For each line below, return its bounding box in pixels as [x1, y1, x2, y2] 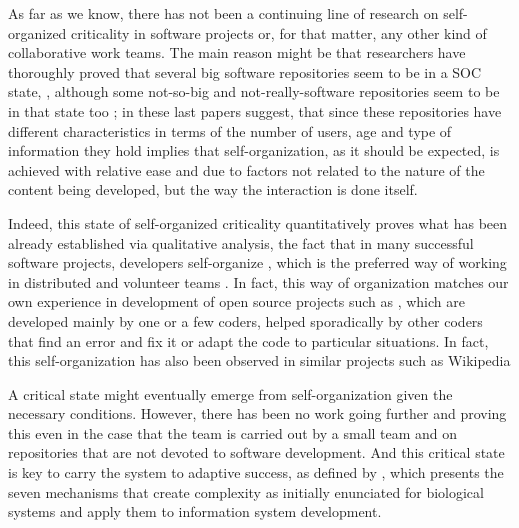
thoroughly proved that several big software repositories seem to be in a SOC [8, 61, 482, 82]
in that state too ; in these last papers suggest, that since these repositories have [8, 100, 502, 121]
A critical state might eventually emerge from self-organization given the [8, 383, 453, 404]
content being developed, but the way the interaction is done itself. [8, 179, 418, 200]
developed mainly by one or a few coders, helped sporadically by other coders [8, 310, 483, 331]
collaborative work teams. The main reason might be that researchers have [8, 42, 466, 63]
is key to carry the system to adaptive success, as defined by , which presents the [8, 462, 504, 483]
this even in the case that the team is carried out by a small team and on [8, 422, 458, 443]
